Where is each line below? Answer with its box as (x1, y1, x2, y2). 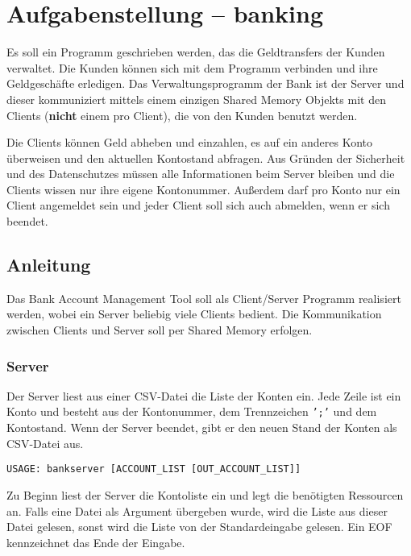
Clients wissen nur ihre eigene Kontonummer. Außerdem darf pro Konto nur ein (6, 180, 401, 197)
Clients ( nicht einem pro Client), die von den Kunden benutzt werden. (6, 106, 358, 123)
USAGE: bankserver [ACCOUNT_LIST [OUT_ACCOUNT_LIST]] (6, 463, 301, 475)
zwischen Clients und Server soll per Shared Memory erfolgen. (6, 322, 313, 338)
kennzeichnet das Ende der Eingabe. (6, 533, 185, 550)
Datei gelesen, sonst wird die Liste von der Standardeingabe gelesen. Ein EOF (6, 518, 392, 535)
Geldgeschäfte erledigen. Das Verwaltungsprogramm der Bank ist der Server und (6, 75, 405, 92)
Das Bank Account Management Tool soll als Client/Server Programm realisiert (6, 289, 401, 306)
